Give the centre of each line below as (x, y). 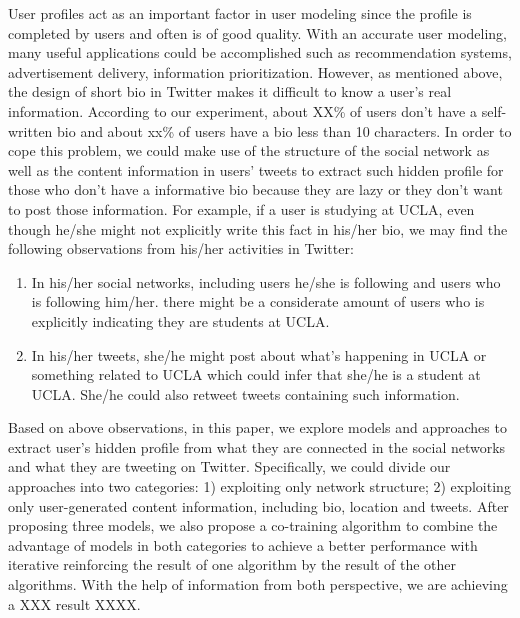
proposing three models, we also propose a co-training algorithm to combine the (253, 525)
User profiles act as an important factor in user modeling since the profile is (240, 13)
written (30, 130)
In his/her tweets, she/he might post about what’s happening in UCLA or (259, 354)
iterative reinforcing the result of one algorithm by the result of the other (232, 564)
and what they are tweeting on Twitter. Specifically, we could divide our (229, 466)
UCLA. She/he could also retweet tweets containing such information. (245, 393)
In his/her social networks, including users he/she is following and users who (266, 281)
